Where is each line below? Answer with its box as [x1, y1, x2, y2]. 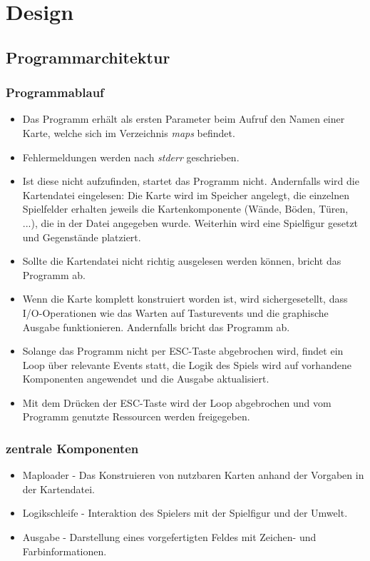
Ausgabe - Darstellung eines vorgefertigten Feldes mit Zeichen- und [22, 530, 317, 545]
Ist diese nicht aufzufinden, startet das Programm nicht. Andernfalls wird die [22, 173, 359, 188]
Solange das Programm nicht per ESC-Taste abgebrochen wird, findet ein [22, 343, 344, 358]
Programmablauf [6, 84, 104, 101]
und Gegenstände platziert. [22, 229, 141, 244]
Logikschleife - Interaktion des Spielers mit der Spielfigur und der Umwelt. [22, 505, 348, 520]
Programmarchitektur [6, 46, 170, 68]
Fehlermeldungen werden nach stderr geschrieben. [22, 149, 240, 164]
